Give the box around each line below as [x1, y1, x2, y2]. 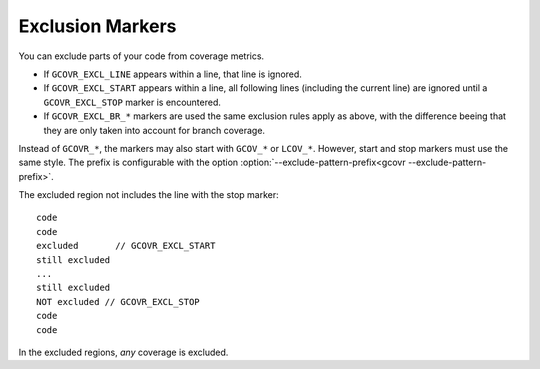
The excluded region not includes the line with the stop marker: [18, 189, 279, 201]
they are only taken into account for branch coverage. [43, 124, 265, 136]
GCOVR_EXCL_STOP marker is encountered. [43, 96, 222, 108]
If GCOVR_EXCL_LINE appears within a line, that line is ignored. [43, 68, 302, 80]
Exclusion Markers [18, 15, 177, 37]
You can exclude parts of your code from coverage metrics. [18, 50, 265, 62]
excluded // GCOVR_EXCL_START [36, 240, 216, 252]
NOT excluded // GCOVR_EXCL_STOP [36, 296, 200, 307]
